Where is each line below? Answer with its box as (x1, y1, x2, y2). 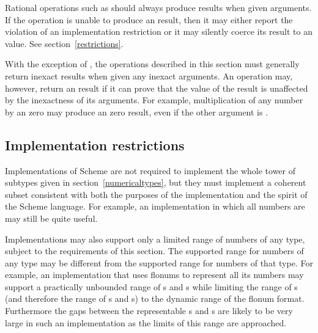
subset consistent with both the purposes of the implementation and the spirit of (5, 188, 308, 200)
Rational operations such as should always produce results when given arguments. (5, 1, 312, 13)
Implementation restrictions (5, 135, 185, 154)
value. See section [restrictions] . (5, 37, 124, 49)
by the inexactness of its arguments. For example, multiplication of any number (5, 93, 303, 106)
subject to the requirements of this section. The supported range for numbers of (5, 244, 304, 257)
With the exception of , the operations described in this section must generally (5, 57, 300, 70)
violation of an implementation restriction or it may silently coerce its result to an (5, 25, 312, 38)
